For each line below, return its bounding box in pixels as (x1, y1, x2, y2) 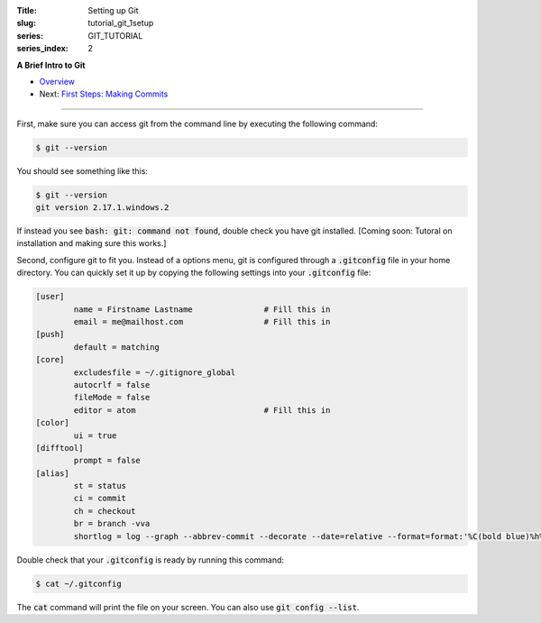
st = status (73, 481, 126, 491)
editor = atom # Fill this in (73, 405, 331, 415)
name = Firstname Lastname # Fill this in (73, 304, 331, 315)
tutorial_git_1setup (87, 18, 154, 29)
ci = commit (73, 493, 126, 504)
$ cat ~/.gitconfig (35, 578, 122, 589)
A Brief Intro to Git (16, 60, 86, 70)
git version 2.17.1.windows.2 (35, 203, 170, 213)
